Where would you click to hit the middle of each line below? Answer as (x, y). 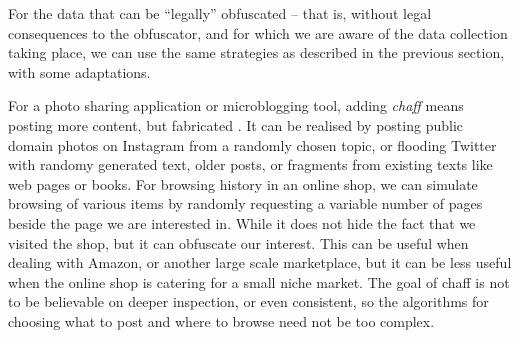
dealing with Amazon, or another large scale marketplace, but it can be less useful (260, 262)
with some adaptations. (79, 71)
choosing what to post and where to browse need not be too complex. (221, 320)
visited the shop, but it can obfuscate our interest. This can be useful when (238, 242)
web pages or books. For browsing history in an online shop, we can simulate (243, 183)
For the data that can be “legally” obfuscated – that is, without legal (220, 13)
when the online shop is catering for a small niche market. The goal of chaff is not (259, 281)
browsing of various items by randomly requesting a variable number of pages (245, 203)
